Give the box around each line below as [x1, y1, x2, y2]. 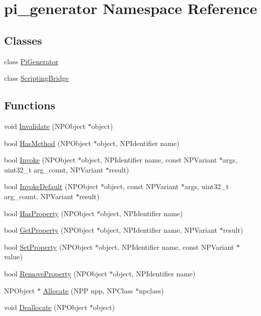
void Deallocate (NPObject [4, 302, 88, 312]
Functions [4, 97, 55, 113]
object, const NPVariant [104, 181, 179, 192]
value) [4, 251, 23, 262]
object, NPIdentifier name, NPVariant [100, 225, 217, 235]
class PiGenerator [4, 56, 58, 66]
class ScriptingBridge [4, 73, 69, 83]
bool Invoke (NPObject [4, 154, 76, 165]
